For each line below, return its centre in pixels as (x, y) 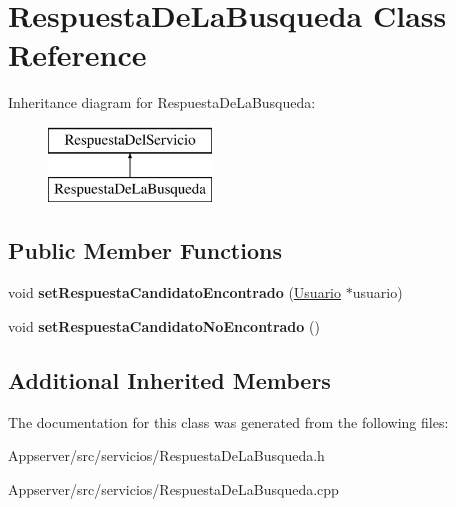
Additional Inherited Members (169, 379)
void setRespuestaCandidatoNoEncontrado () (164, 325)
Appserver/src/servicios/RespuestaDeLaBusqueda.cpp (173, 488)
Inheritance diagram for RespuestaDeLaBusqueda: (162, 102)
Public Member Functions (145, 250)
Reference (77, 54)
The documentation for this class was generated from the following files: (228, 421)
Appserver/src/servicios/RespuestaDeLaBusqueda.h (166, 455)
